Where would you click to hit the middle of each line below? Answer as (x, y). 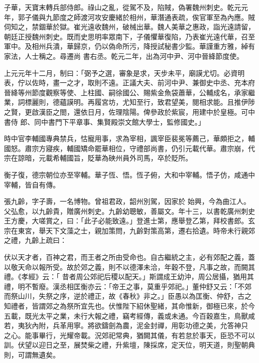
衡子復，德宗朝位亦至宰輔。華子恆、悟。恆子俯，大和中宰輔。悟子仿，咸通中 (129, 174)
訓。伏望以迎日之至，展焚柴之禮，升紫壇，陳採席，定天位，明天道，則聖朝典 (129, 345)
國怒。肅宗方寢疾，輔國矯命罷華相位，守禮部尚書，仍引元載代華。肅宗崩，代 (129, 148)
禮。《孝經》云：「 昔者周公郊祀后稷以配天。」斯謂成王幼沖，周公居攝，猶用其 (129, 276)
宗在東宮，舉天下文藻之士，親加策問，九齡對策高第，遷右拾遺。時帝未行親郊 (129, 230)
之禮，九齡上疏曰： (35, 240)
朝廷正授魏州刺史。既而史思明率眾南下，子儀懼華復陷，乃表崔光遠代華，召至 (129, 36)
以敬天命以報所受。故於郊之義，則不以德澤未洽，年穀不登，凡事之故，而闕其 (129, 267)
